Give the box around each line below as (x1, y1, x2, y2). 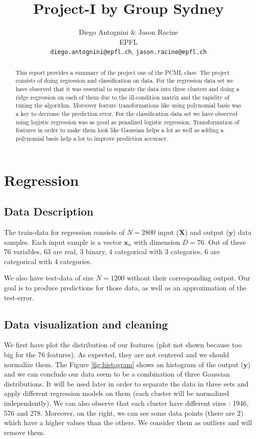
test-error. (4, 292, 34, 302)
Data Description (4, 204, 93, 219)
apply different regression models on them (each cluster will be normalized (4, 388, 229, 398)
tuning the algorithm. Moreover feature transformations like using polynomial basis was (15, 101, 241, 110)
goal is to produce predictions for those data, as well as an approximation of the (4, 282, 247, 293)
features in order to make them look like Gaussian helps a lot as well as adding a (15, 126, 224, 134)
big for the (4, 349, 36, 360)
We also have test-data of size (4, 273, 94, 283)
